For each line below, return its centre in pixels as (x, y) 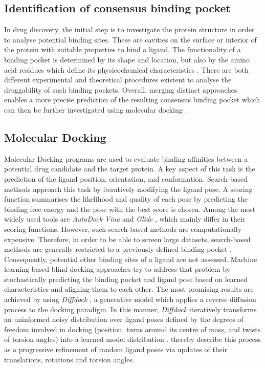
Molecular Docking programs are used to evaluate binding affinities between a (126, 158)
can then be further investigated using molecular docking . (96, 109)
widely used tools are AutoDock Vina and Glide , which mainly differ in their (125, 219)
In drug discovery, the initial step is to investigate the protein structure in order (129, 29)
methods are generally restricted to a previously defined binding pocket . (118, 249)
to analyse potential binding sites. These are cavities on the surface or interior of (130, 39)
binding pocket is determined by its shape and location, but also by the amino (127, 59)
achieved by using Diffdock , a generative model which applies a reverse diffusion (130, 299)
